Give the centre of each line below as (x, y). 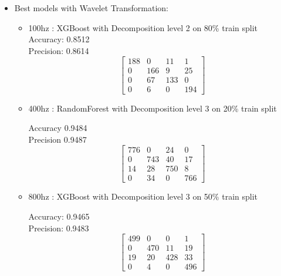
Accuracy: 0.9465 (59, 216)
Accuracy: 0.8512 (59, 39)
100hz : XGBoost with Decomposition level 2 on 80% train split (143, 27)
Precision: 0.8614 (59, 50)
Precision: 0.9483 (59, 228)
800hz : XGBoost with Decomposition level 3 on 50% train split (143, 196)
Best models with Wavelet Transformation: (92, 8)
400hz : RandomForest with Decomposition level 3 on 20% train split (153, 108)
